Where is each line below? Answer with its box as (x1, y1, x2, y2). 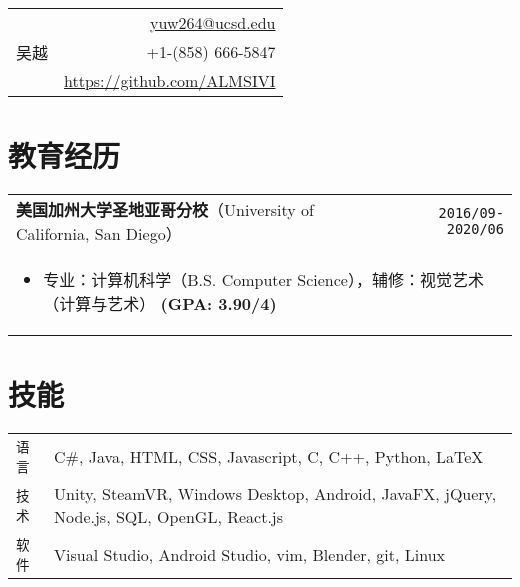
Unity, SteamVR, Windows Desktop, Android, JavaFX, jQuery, (54, 482, 497, 506)
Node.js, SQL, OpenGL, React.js (54, 505, 284, 529)
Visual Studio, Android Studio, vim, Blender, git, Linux (54, 542, 446, 566)
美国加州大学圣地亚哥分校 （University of (16, 198, 314, 222)
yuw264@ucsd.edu (150, 11, 276, 34)
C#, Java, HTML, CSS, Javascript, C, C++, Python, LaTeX (54, 444, 484, 468)
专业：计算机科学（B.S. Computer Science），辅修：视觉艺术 (43, 268, 484, 292)
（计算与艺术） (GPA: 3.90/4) (43, 292, 277, 316)
